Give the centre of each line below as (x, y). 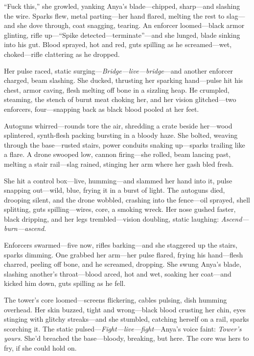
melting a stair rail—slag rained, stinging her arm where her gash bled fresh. (119, 164)
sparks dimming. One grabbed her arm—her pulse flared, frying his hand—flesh (124, 254)
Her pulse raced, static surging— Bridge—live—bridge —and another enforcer (119, 70)
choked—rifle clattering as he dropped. (62, 54)
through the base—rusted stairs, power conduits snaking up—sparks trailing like (125, 144)
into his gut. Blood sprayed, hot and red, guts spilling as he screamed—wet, (118, 44)
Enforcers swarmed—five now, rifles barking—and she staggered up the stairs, (121, 245)
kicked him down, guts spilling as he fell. (65, 283)
